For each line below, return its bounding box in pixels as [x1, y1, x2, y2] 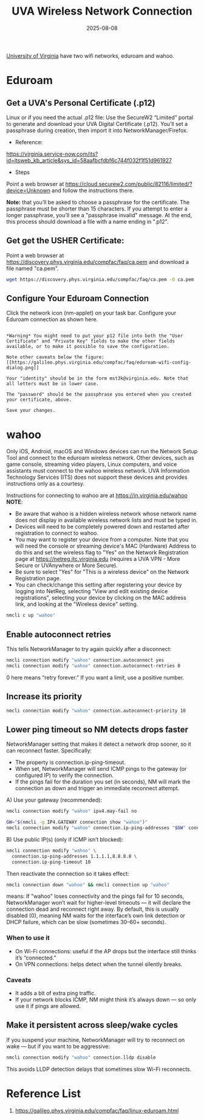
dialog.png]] [6, 365, 39, 371]
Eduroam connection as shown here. [6, 316, 98, 323]
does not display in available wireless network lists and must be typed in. [15, 517, 198, 524]
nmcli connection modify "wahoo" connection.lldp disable [6, 1054, 156, 1060]
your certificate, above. [6, 397, 72, 403]
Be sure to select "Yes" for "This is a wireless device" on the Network [15, 568, 189, 576]
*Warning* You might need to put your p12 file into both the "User [6, 333, 183, 339]
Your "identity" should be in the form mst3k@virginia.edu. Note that [6, 375, 189, 381]
